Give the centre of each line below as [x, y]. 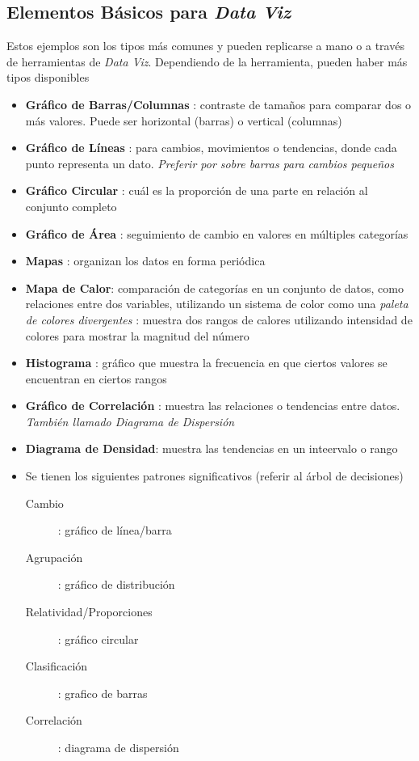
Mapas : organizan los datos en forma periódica [145, 261]
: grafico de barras [103, 693]
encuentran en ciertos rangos [96, 378]
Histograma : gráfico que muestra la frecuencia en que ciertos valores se [206, 363]
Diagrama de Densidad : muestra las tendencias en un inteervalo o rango [212, 448]
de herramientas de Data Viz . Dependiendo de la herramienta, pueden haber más [207, 61]
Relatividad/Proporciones [89, 612]
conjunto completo [71, 206]
